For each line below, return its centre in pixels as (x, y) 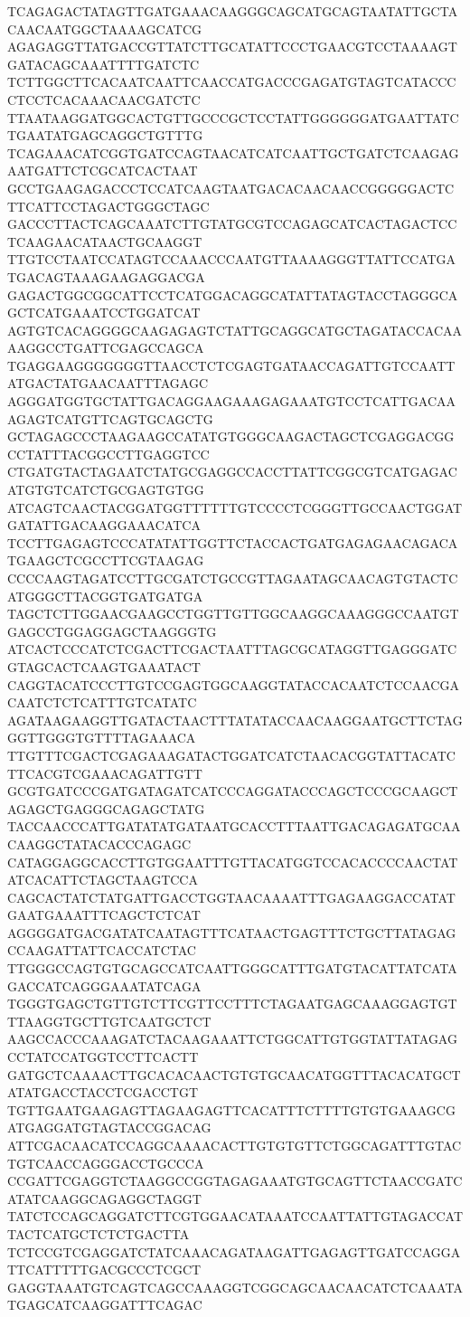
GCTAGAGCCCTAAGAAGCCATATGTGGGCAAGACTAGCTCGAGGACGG (231, 436)
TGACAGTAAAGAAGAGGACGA (106, 276)
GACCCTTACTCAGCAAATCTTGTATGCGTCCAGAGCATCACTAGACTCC (232, 224)
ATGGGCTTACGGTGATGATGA (105, 596)
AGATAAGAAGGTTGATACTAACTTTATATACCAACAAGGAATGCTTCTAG (235, 720)
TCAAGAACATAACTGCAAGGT (105, 241)
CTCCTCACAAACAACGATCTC (104, 99)
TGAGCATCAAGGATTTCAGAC (105, 1305)
